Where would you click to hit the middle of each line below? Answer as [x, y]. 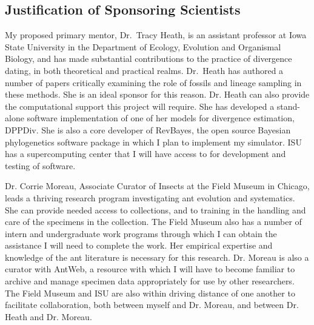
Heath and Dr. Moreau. [48, 316]
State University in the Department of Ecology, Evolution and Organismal [143, 46]
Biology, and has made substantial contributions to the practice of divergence [149, 59]
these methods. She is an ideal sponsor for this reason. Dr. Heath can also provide [157, 94]
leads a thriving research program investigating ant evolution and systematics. [150, 197]
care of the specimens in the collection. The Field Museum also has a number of [153, 222]
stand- [289, 106]
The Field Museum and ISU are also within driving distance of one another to [150, 293]
